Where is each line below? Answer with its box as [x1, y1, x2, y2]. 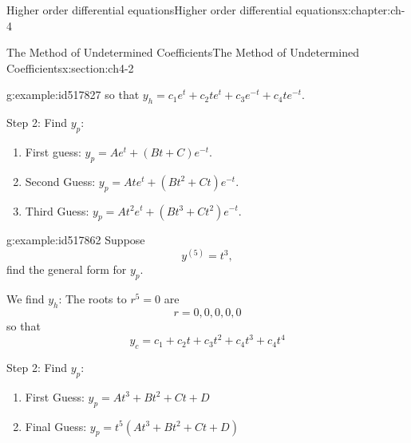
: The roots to [58, 291, 127, 307]
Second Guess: [25, 172, 96, 189]
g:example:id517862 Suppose [6, 231, 145, 248]
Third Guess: [25, 202, 89, 219]
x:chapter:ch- [342, 2, 405, 18]
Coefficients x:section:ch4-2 [6, 59, 134, 76]
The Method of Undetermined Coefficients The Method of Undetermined [6, 44, 359, 61]
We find [6, 291, 45, 307]
